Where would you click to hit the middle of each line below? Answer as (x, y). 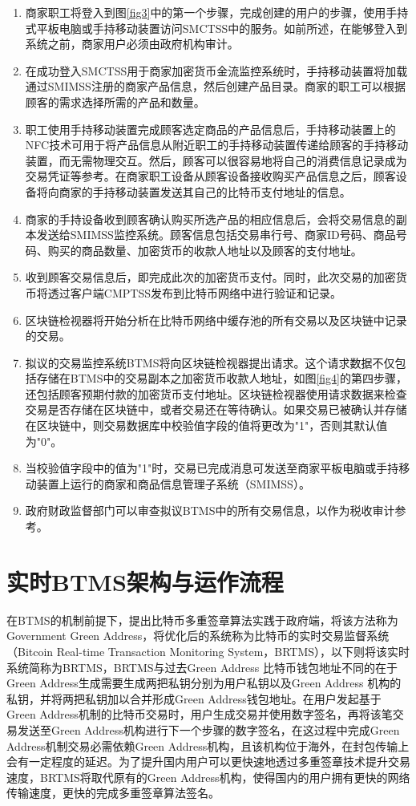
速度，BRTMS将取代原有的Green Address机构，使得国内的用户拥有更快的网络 (208, 777)
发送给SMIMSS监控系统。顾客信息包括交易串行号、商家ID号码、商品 (216, 235)
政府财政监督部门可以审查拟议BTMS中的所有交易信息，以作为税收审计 (210, 510)
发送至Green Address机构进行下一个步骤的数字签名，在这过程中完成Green (208, 729)
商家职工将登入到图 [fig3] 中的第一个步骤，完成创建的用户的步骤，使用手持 (217, 12)
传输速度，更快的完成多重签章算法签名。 (113, 793)
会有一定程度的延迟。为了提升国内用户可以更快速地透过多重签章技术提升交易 (208, 761)
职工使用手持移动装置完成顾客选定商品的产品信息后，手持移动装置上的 (210, 129)
